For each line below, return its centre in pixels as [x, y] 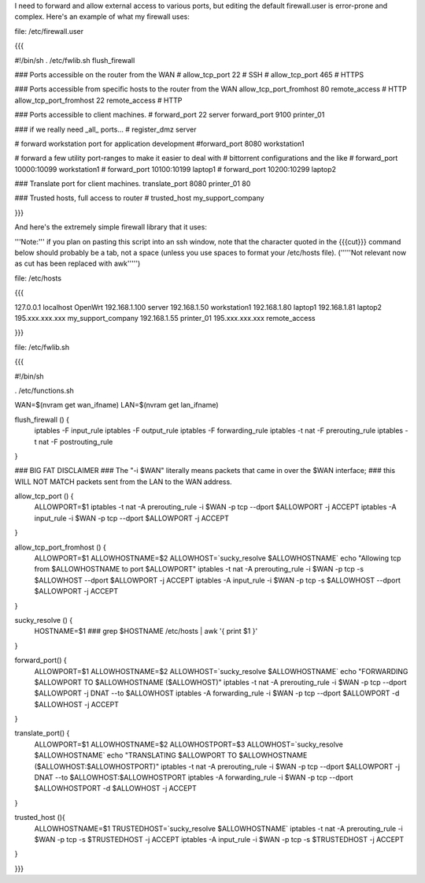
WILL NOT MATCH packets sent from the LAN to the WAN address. [123, 482]
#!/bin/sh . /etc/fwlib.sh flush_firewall [75, 60]
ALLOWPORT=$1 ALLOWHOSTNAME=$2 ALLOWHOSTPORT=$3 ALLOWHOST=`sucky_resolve [189, 744]
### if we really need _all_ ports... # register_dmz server [105, 129]
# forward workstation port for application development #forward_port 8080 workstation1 [159, 143]
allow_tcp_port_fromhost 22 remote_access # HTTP [98, 100]
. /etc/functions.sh [44, 390]
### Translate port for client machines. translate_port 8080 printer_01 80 [133, 184]
